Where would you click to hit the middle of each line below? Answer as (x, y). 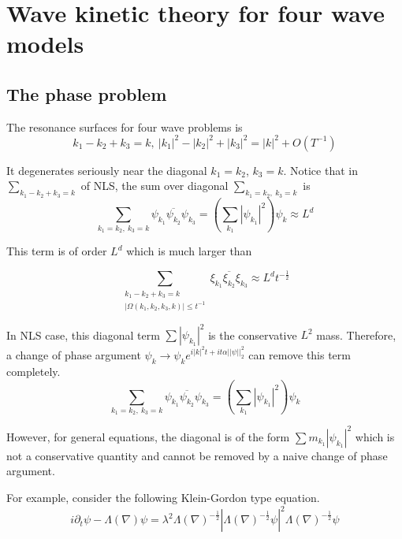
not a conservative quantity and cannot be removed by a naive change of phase (197, 455)
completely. (33, 372)
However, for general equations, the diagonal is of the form (148, 436)
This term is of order (57, 251)
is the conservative (253, 335)
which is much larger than (189, 251)
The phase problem (87, 93)
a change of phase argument (74, 355)
